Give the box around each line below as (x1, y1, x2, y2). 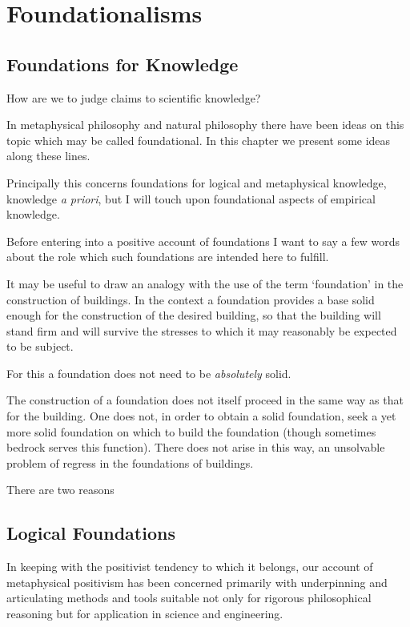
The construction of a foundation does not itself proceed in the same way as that (6, 392, 404, 408)
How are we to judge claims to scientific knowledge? (6, 89, 261, 106)
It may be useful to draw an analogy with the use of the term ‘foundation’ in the (6, 275, 404, 291)
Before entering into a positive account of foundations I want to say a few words (6, 232, 400, 249)
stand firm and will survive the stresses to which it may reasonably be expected (6, 322, 397, 339)
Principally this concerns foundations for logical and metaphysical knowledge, (6, 174, 387, 191)
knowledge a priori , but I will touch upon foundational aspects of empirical (6, 190, 376, 207)
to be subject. (6, 338, 74, 355)
